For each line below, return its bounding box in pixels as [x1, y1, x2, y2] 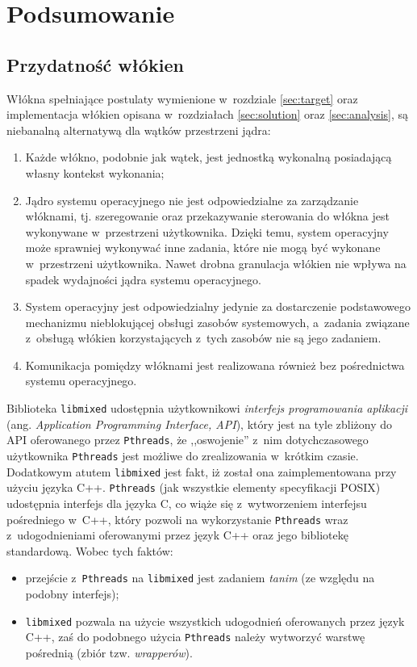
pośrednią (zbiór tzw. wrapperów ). [25, 644, 193, 661]
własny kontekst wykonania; [25, 164, 165, 181]
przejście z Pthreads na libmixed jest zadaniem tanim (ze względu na [25, 569, 375, 586]
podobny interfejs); [25, 585, 119, 602]
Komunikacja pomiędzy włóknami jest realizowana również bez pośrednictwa [25, 356, 405, 373]
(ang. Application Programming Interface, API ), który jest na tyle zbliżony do [6, 415, 393, 432]
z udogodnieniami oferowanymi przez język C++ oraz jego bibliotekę [6, 526, 349, 543]
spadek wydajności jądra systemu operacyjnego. [25, 271, 261, 287]
